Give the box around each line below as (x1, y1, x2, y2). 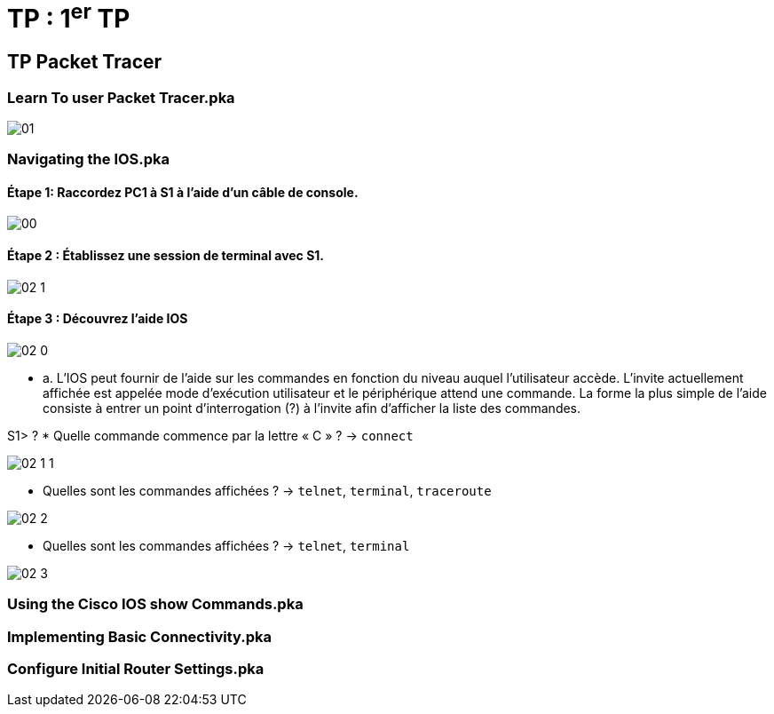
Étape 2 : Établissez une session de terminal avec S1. (7, 248, 325, 264)
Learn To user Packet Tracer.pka (7, 88, 235, 107)
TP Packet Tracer (7, 51, 162, 74)
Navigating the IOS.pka (7, 150, 170, 169)
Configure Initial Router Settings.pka (7, 660, 265, 678)
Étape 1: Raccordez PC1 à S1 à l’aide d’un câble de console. (7, 184, 359, 200)
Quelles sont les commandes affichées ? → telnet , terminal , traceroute (43, 482, 492, 498)
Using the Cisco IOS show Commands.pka (7, 595, 304, 614)
